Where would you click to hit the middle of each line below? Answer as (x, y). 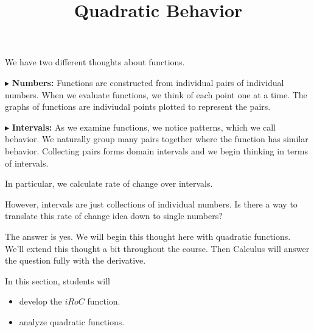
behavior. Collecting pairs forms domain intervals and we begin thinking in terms (156, 150)
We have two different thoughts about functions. (95, 62)
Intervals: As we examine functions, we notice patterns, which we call (144, 127)
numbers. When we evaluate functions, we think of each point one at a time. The (156, 94)
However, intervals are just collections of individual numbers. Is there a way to (151, 204)
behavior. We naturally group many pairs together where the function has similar (157, 139)
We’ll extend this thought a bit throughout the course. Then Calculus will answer (157, 248)
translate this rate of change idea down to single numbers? (114, 216)
